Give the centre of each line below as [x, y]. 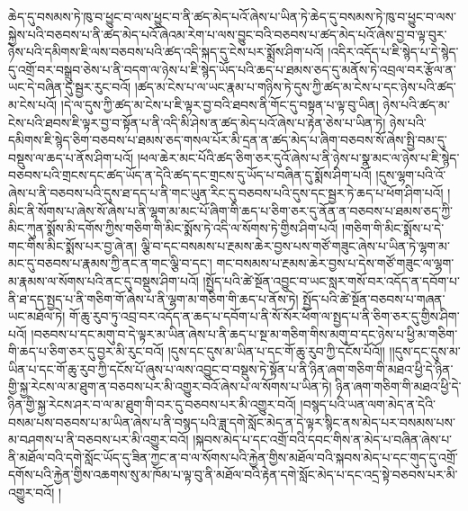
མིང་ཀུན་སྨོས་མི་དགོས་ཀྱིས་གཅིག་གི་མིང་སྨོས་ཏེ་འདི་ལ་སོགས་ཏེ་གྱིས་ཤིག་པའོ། [173, 228]
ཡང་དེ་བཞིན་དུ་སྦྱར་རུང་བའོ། [70, 87]
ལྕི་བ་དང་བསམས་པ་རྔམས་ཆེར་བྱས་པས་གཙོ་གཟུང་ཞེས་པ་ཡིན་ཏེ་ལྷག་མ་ [295, 245]
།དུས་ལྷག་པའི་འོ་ [411, 175]
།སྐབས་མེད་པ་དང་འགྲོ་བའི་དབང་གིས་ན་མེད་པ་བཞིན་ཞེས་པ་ [323, 439]
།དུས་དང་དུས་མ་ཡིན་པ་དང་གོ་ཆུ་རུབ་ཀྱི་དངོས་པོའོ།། [276, 351]
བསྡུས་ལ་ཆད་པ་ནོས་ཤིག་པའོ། [71, 157]
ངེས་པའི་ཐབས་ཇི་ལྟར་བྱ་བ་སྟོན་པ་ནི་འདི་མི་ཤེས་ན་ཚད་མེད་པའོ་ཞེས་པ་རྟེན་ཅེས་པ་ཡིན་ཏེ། [197, 122]
